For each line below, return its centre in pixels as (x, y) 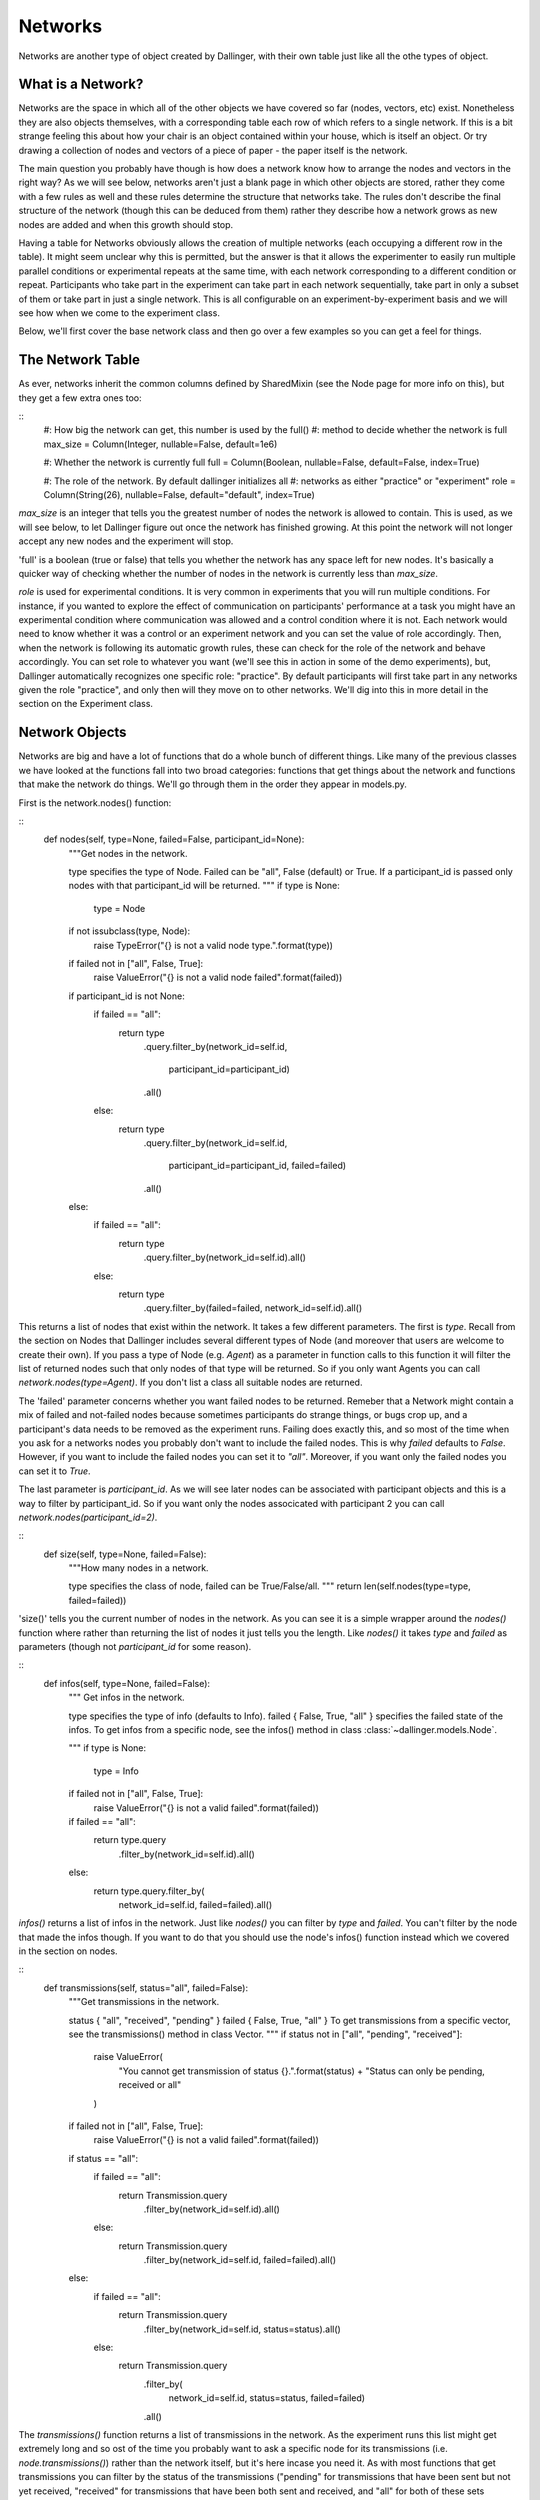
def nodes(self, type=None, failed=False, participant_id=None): (174, 839)
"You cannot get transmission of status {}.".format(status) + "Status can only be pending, (301, 2071)
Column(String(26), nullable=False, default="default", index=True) (179, 494)
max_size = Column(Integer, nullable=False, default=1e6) (160, 444)
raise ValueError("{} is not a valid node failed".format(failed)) (218, 977)
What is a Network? (81, 84)
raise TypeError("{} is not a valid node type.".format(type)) (213, 945)
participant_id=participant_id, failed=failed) (257, 1166)
